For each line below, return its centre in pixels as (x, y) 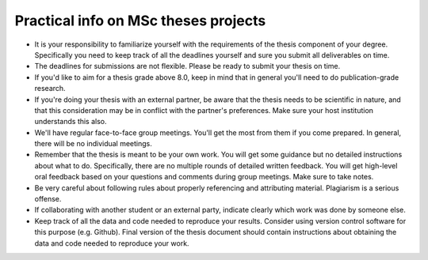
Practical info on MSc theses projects (140, 21)
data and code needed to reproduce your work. (112, 243)
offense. (48, 199)
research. (50, 89)
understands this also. (71, 122)
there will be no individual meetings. (93, 144)
